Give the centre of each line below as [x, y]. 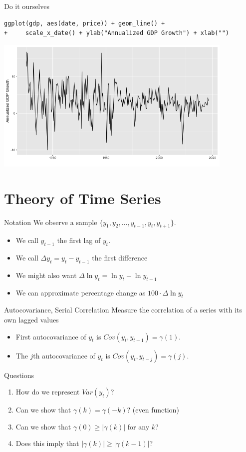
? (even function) [153, 410]
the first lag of [79, 240]
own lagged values [31, 320]
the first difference [120, 258]
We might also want [46, 275]
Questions [19, 375]
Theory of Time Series [83, 198]
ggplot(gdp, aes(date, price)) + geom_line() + [85, 23]
